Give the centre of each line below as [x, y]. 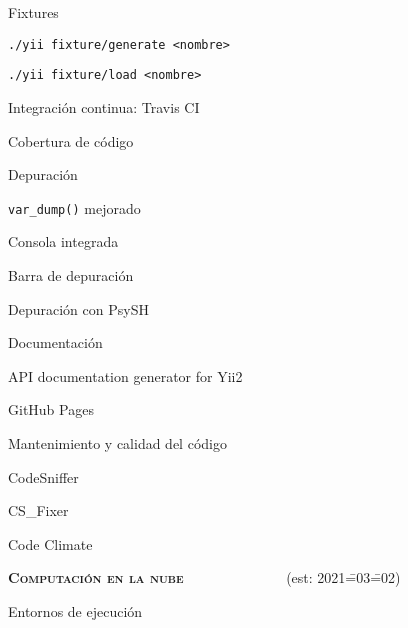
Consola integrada [63, 241]
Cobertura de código [71, 140]
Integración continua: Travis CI [104, 106]
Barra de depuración [71, 274]
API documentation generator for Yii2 [125, 375]
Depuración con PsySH [78, 308]
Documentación [55, 342]
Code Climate [50, 543]
